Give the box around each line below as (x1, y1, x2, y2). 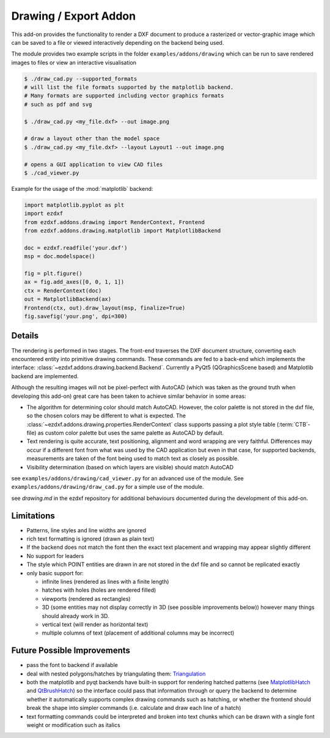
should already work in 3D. (42, 612, 109, 619)
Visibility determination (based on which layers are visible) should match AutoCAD (26, 463, 234, 471)
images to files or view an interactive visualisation (11, 59, 137, 66)
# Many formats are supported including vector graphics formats (24, 92, 224, 99)
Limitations (11, 510, 55, 521)
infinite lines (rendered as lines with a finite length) (42, 578, 169, 586)
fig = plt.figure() (24, 270, 82, 277)
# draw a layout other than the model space (24, 135, 160, 142)
